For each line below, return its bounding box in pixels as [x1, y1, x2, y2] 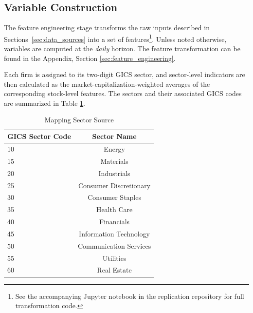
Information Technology [79, 228, 150, 238]
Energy [104, 144, 125, 154]
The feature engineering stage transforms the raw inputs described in [4, 22, 210, 33]
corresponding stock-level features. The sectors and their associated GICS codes [4, 88, 242, 98]
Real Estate [97, 265, 132, 275]
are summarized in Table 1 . [4, 98, 85, 108]
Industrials [98, 168, 130, 178]
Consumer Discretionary [78, 180, 151, 190]
